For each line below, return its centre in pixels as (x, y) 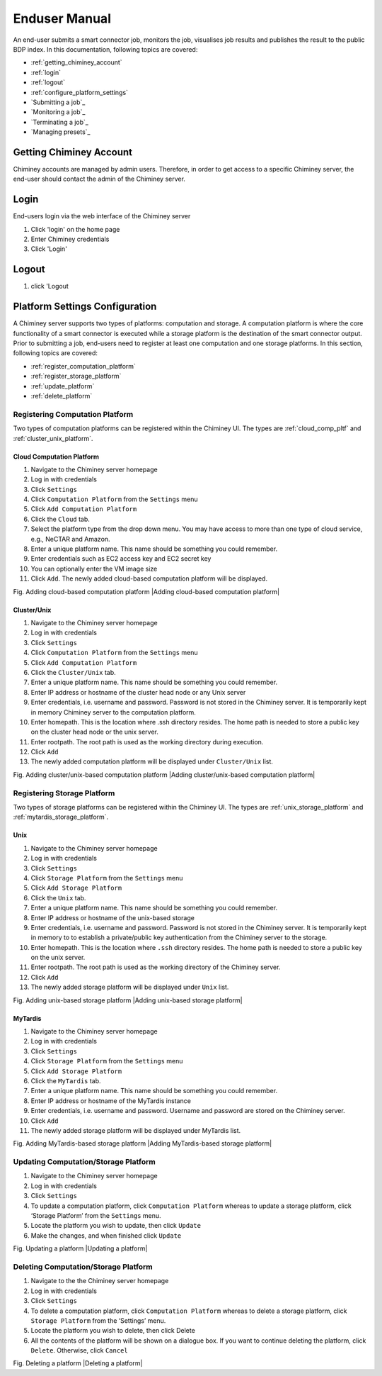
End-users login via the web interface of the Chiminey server (102, 216)
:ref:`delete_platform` (62, 396)
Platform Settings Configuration (85, 307)
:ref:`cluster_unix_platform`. (53, 438)
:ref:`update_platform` (63, 386)
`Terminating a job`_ (59, 122)
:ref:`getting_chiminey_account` (77, 62)
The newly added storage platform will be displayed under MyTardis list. (136, 1130)
